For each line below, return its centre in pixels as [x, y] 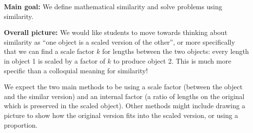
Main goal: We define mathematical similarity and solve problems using [113, 6]
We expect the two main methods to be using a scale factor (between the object [123, 87]
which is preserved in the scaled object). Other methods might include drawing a [125, 106]
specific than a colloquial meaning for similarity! [76, 70]
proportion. [21, 125]
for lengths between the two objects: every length [175, 51]
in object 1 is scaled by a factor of [55, 60]
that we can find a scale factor [49, 51]
